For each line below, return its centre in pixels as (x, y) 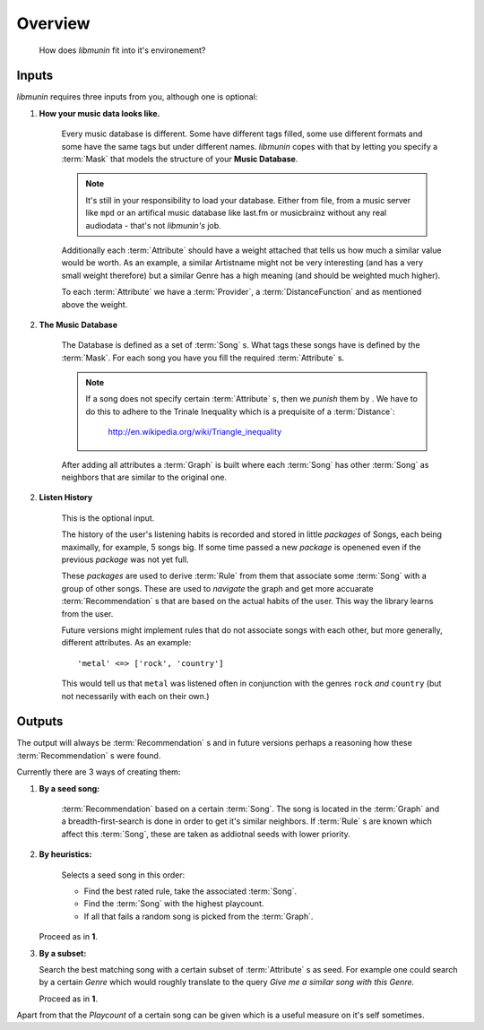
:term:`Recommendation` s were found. (89, 755)
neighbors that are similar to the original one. (144, 477)
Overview (53, 23)
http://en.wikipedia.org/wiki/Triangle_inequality (195, 432)
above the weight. (95, 304)
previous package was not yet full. (125, 559)
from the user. (87, 613)
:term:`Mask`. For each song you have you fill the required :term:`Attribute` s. (203, 358)
